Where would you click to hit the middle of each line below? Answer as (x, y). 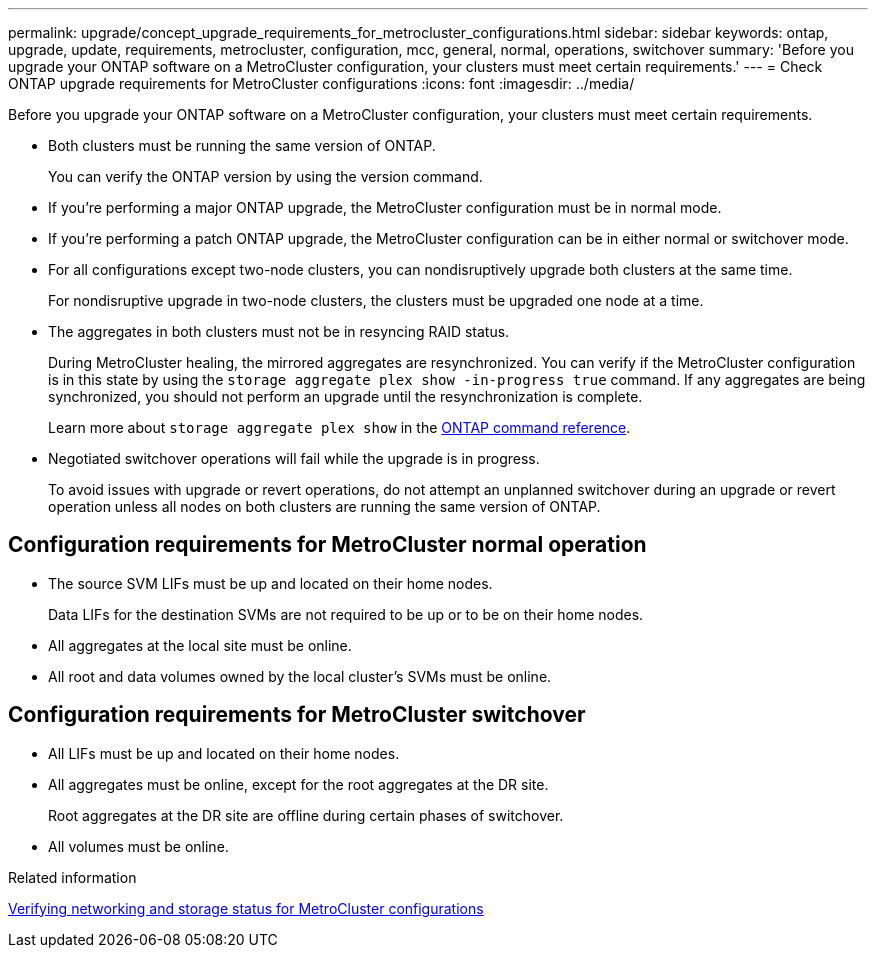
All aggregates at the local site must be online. (200, 645)
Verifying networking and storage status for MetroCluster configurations (246, 908)
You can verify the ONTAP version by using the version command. (265, 176)
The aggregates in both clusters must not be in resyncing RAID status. (279, 331)
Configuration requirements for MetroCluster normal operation (327, 545)
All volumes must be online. (138, 846)
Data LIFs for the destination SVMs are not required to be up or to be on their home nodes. (346, 614)
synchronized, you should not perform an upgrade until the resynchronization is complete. (345, 396)
